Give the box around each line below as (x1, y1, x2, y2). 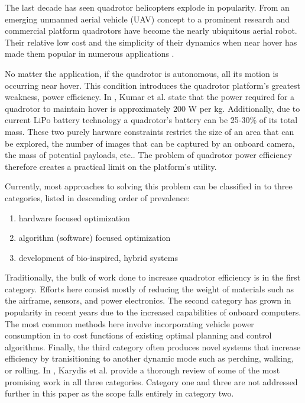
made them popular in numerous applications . (5, 47, 174, 60)
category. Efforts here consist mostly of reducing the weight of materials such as (5, 282, 294, 295)
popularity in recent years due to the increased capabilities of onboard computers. (5, 306, 301, 318)
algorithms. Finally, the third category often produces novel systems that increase (5, 340, 301, 353)
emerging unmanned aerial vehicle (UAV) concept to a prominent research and (5, 12, 290, 25)
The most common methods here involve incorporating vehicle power (5, 317, 254, 330)
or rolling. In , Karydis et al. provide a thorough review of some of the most (5, 364, 280, 376)
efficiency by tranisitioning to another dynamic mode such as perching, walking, (5, 352, 294, 365)
